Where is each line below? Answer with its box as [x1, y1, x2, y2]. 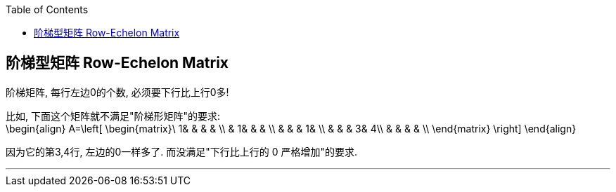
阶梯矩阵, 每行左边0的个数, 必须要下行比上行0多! [6, 85, 229, 98]
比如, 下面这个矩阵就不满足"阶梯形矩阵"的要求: [6, 109, 221, 122]
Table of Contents [6, 4, 89, 15]
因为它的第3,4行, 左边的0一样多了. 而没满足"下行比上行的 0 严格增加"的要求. [6, 145, 357, 158]
